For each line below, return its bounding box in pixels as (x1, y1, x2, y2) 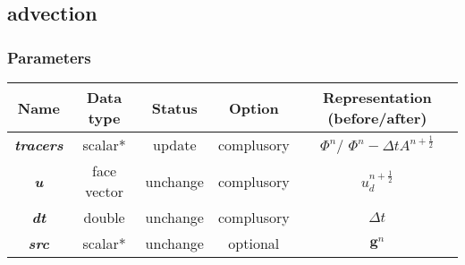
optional (228, 233, 280, 253)
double (83, 207, 125, 227)
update (153, 134, 197, 155)
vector (85, 181, 123, 201)
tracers (14, 134, 63, 155)
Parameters (7, 46, 91, 68)
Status (151, 97, 198, 118)
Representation (323, 87, 432, 107)
